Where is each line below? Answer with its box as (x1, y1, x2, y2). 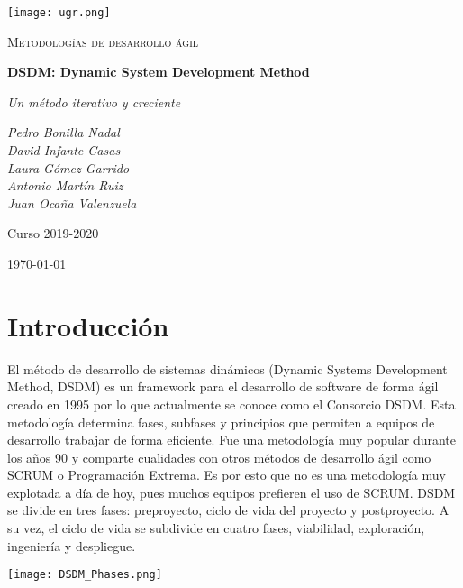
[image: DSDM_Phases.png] (7, 568, 162, 582)
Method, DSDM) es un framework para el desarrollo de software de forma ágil (7, 377, 439, 396)
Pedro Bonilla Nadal (7, 123, 120, 142)
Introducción (7, 307, 169, 344)
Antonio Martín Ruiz (7, 176, 123, 195)
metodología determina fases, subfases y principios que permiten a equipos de (7, 412, 435, 431)
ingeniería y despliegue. (7, 536, 136, 555)
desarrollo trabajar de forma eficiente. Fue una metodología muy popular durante (7, 430, 456, 449)
